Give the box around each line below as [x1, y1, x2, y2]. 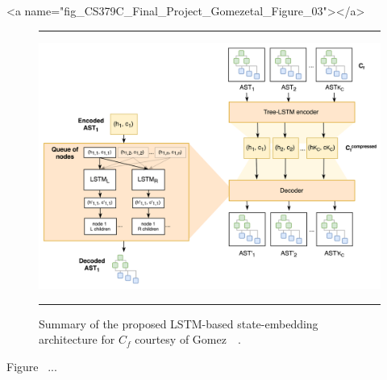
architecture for [39, 331, 115, 348]
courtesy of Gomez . [135, 331, 241, 348]
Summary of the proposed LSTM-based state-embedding [39, 315, 318, 332]
